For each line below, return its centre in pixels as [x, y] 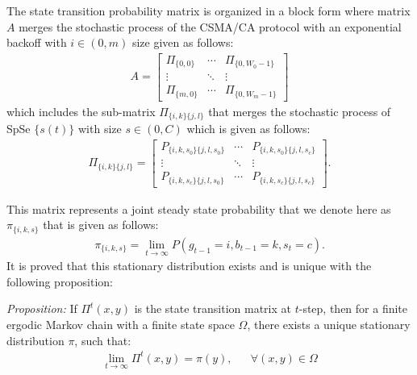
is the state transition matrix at [213, 308]
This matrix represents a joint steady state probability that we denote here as [199, 208]
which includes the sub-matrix [81, 111]
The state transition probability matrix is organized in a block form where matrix [208, 10]
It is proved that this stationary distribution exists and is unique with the [189, 266]
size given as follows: [183, 42]
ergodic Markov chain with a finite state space [121, 324]
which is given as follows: [248, 129]
